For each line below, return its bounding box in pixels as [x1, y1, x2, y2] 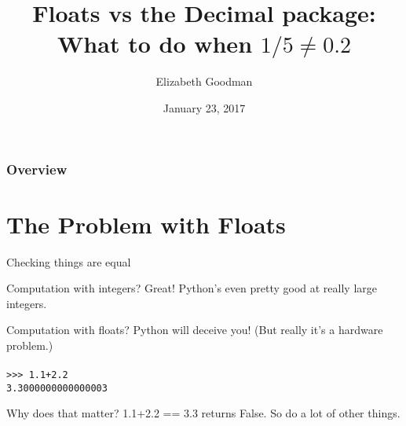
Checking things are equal [6, 253, 131, 270]
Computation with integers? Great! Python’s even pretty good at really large [6, 280, 378, 296]
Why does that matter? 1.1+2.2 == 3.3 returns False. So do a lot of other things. [6, 405, 401, 421]
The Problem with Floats [6, 207, 286, 240]
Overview [6, 159, 68, 178]
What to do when [57, 28, 253, 60]
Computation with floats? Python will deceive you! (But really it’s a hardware [6, 321, 383, 338]
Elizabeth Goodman [155, 73, 253, 90]
